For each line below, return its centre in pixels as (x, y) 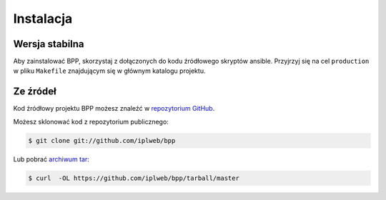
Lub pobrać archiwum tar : (51, 159)
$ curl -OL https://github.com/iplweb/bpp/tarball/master (134, 178)
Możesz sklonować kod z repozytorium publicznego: (91, 121)
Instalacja (43, 19)
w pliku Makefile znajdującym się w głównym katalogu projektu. (109, 71)
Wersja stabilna (49, 44)
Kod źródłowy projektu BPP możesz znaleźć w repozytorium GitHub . (114, 109)
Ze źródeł (35, 92)
